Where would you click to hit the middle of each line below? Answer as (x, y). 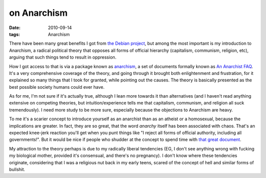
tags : (15, 34)
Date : (15, 28)
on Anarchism (38, 13)
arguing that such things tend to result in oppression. (63, 57)
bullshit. (17, 169)
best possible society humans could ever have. (57, 87)
